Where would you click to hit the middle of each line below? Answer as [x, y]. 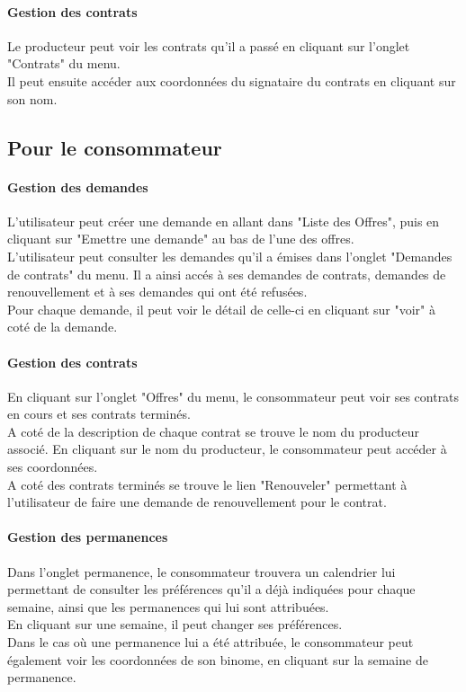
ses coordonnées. [53, 467]
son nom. [32, 98]
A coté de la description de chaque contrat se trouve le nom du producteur [214, 431]
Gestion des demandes [78, 186]
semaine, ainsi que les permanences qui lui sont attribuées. [168, 606]
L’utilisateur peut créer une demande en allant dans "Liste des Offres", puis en [224, 221]
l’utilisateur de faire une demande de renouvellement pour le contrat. [197, 502]
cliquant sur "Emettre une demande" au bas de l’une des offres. [181, 239]
